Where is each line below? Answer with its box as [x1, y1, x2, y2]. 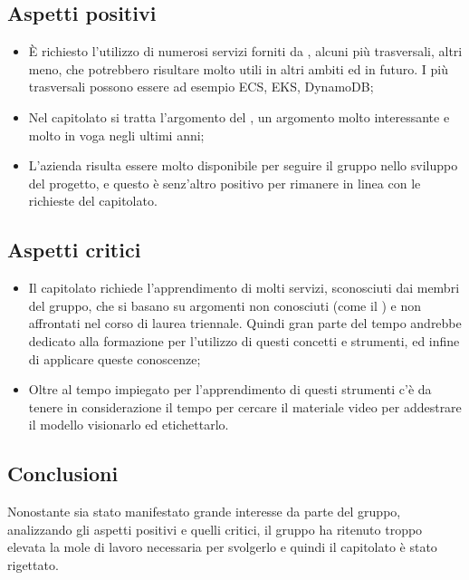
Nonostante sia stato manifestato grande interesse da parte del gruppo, [7, 502, 401, 521]
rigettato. [7, 555, 59, 574]
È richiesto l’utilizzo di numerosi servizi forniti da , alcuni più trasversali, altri [28, 42, 463, 61]
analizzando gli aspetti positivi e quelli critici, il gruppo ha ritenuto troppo [7, 519, 423, 538]
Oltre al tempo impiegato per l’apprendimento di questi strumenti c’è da [28, 380, 432, 399]
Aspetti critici [7, 236, 141, 264]
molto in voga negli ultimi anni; [28, 125, 205, 144]
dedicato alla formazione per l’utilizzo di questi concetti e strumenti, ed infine [28, 331, 460, 350]
